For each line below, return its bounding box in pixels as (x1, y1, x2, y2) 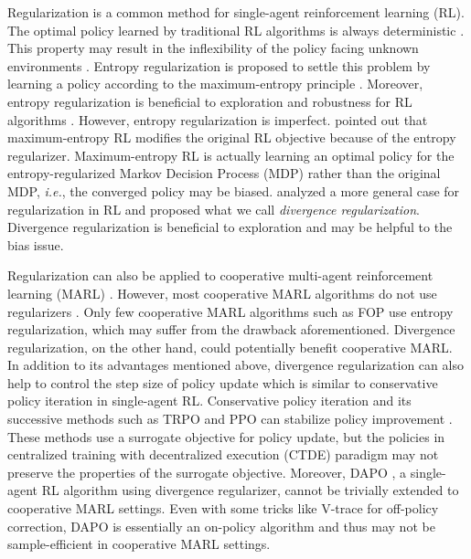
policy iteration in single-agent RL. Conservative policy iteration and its (7, 391, 412, 410)
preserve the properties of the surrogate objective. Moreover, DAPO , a (7, 462, 407, 481)
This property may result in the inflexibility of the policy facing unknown (7, 38, 419, 58)
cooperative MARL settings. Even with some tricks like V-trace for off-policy (7, 499, 439, 518)
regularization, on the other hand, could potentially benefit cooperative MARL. (7, 337, 453, 356)
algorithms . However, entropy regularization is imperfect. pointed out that (7, 110, 428, 129)
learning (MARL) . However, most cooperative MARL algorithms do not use (7, 283, 437, 302)
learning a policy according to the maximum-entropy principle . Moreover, (7, 74, 423, 93)
